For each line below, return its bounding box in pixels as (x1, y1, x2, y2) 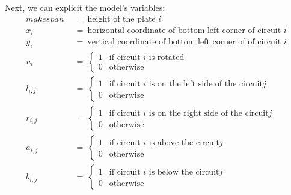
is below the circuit (149, 168, 219, 177)
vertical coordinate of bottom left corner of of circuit (87, 38, 281, 47)
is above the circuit (149, 139, 219, 148)
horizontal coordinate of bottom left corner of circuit (87, 26, 281, 35)
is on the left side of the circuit (149, 79, 263, 88)
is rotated (149, 53, 185, 62)
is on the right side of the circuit (149, 109, 269, 118)
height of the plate (87, 14, 156, 23)
